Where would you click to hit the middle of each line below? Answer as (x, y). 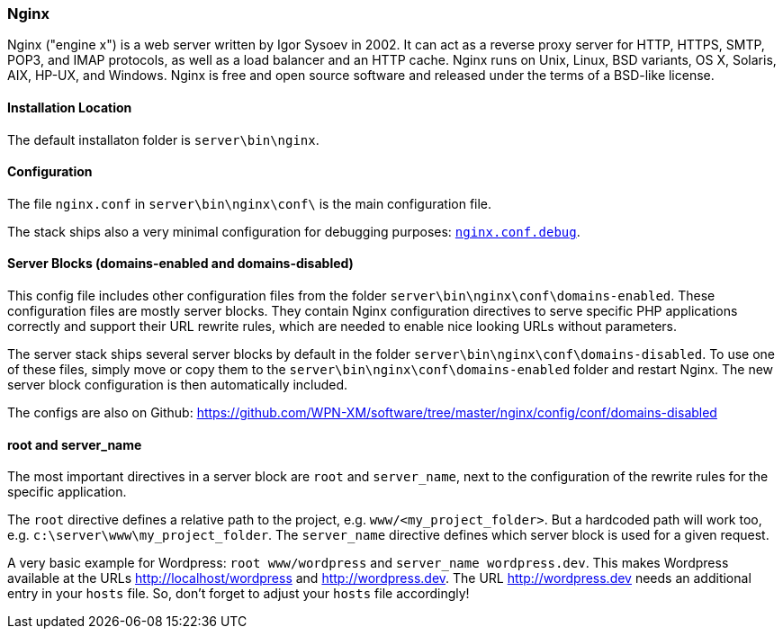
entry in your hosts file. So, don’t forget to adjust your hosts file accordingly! (238, 594)
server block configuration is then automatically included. (178, 385)
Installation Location (70, 107)
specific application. (67, 492)
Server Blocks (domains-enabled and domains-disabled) (180, 264)
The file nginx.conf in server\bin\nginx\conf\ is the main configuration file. (250, 203)
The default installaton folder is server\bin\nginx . (163, 139)
